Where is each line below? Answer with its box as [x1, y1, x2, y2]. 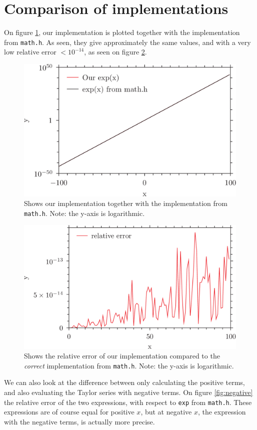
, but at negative [140, 406, 192, 417]
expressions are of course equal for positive [4, 406, 134, 417]
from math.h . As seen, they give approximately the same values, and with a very [4, 36, 251, 47]
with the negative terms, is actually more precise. [4, 416, 155, 426]
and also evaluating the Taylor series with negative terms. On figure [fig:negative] [4, 387, 253, 397]
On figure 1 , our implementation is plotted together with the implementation [4, 27, 240, 37]
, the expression [197, 406, 246, 417]
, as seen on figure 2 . [84, 46, 147, 57]
